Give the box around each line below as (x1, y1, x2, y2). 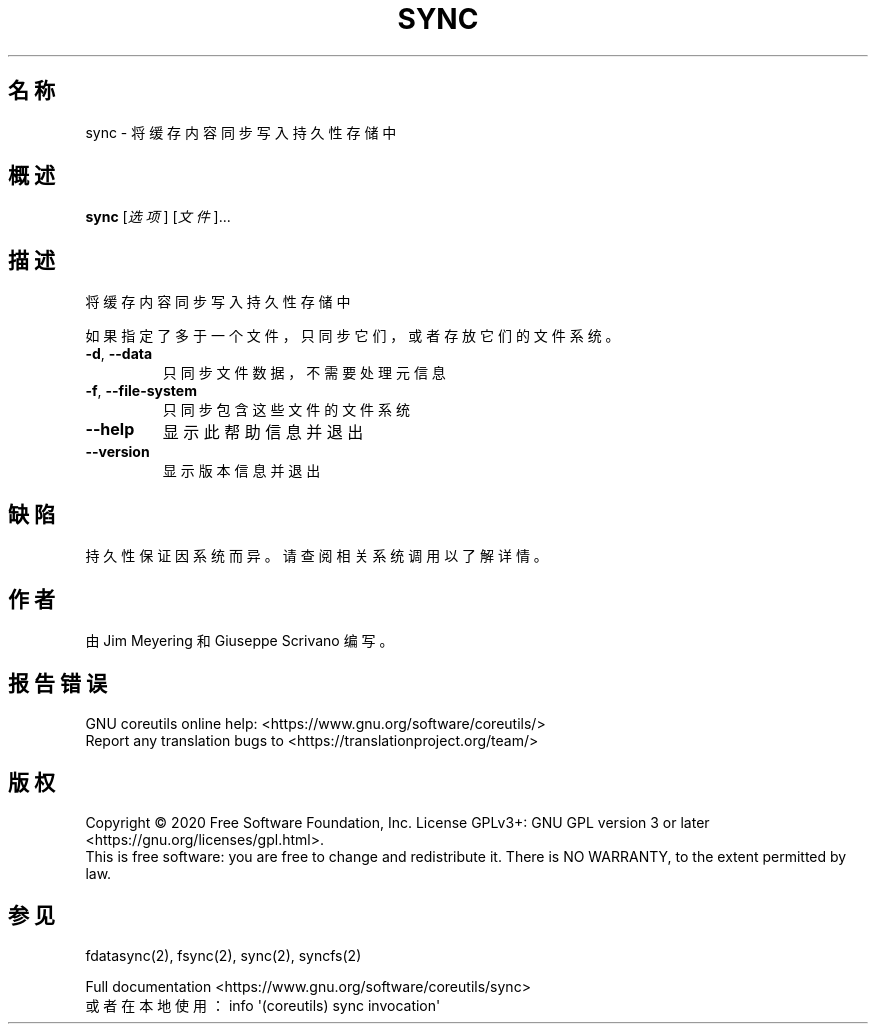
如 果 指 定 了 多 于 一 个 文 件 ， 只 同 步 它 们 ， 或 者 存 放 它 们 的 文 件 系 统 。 (85, 327, 620, 345)
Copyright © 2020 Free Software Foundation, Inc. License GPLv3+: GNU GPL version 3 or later (85, 813, 710, 831)
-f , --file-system (85, 382, 197, 400)
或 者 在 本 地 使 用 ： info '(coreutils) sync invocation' (85, 996, 441, 1014)
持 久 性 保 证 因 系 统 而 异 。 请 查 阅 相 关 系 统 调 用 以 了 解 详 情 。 (85, 547, 548, 565)
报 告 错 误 (8, 671, 107, 697)
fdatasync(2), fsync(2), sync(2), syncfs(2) (85, 946, 362, 964)
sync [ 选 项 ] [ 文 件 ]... (85, 208, 231, 226)
